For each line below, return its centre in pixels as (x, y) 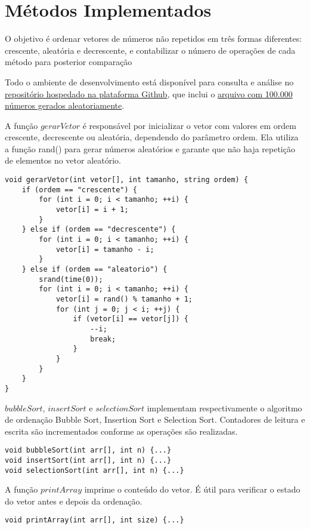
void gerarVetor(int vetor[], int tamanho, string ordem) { (127, 180)
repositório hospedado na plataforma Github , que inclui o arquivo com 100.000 (149, 93)
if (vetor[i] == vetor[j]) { (131, 319)
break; (103, 339)
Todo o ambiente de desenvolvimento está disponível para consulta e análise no (149, 81)
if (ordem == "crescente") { (79, 190)
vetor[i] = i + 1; (92, 210)
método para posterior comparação (69, 62)
